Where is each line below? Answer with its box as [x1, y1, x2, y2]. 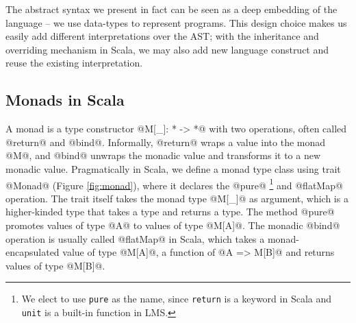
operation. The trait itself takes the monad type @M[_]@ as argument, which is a [5, 191, 348, 205]
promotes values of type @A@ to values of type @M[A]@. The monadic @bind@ [5, 217, 340, 232]
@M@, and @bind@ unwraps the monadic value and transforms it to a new [5, 148, 321, 163]
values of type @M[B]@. [5, 258, 105, 272]
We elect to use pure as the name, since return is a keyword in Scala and [21, 291, 332, 306]
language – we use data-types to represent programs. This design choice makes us [5, 15, 347, 29]
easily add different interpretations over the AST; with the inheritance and [5, 29, 319, 43]
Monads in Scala [5, 89, 125, 110]
